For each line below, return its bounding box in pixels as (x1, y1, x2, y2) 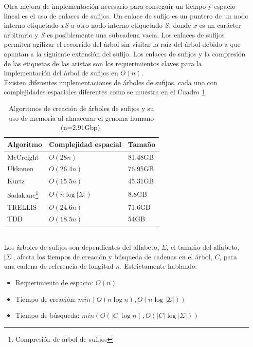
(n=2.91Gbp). (60, 122, 102, 132)
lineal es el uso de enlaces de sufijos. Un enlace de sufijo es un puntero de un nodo (4, 10, 249, 20)
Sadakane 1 (7, 188, 38, 200)
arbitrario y (4, 29, 38, 39)
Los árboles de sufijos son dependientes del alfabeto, (4, 242, 159, 252)
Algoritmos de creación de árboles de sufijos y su (8, 103, 154, 113)
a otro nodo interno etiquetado (71, 20, 163, 30)
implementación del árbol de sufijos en (4, 68, 118, 78)
